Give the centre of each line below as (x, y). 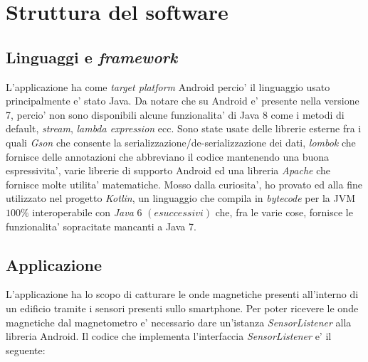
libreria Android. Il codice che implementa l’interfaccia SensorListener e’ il (169, 336)
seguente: (26, 350)
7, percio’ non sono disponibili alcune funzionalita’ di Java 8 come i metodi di (175, 114)
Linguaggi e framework (92, 57)
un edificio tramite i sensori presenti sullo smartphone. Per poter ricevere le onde (182, 308)
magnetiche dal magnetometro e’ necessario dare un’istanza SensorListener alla (179, 322)
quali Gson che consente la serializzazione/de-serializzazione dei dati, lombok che (181, 142)
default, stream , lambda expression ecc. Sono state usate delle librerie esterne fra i (184, 128)
